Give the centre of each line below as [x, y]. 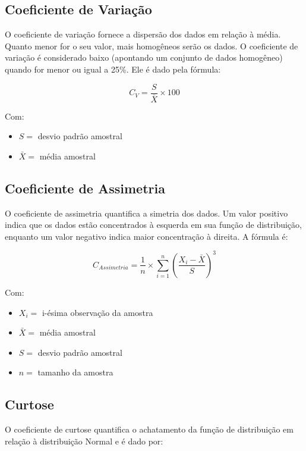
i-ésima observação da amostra [97, 312]
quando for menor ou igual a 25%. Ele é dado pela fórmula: [113, 69]
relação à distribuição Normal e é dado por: [84, 441]
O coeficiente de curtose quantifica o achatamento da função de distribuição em [149, 429]
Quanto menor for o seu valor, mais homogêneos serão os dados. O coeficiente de [152, 46]
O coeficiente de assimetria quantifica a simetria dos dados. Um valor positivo [146, 213]
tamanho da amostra [75, 372]
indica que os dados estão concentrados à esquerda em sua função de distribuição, [153, 225]
